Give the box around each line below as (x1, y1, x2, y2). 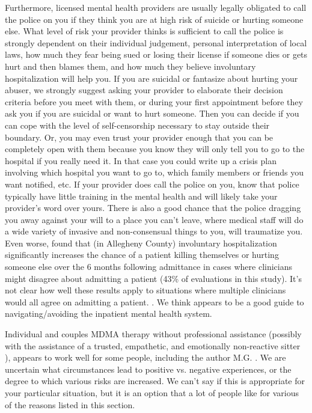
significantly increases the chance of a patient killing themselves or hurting (5, 248, 279, 261)
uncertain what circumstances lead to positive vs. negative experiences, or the (5, 363, 292, 375)
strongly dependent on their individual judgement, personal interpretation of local (5, 36, 307, 49)
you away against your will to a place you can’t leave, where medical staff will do (5, 213, 304, 225)
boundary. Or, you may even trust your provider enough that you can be (5, 130, 274, 143)
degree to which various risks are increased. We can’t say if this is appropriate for (5, 375, 305, 387)
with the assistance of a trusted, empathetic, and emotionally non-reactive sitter (5, 339, 301, 352)
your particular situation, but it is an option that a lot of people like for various (5, 387, 299, 399)
